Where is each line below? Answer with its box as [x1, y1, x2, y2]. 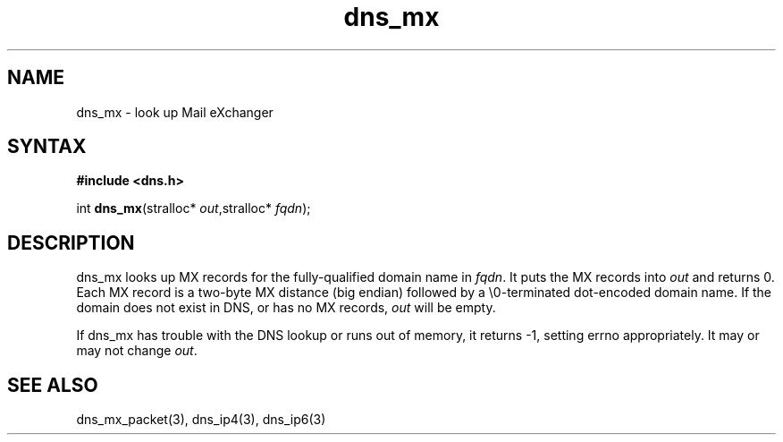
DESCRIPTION [7, 231, 135, 254]
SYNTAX [7, 135, 87, 158]
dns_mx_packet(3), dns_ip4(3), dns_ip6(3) [76, 412, 326, 428]
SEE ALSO [7, 373, 98, 396]
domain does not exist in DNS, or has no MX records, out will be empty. [76, 300, 496, 316]
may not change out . [76, 343, 198, 359]
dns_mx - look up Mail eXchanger [76, 104, 274, 120]
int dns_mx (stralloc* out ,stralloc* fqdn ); [76, 200, 311, 217]
